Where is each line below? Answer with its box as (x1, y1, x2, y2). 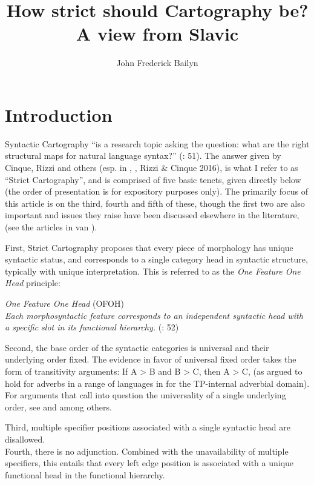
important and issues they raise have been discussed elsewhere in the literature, (5, 209, 299, 221)
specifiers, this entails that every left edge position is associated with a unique (5, 457, 294, 469)
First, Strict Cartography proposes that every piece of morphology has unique (5, 241, 293, 253)
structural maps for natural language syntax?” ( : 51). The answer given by (5, 149, 281, 162)
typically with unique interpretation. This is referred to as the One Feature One (5, 264, 301, 277)
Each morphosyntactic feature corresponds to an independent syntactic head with (5, 309, 303, 321)
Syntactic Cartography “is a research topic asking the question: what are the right (5, 137, 310, 150)
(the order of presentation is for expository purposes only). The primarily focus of (5, 185, 308, 198)
